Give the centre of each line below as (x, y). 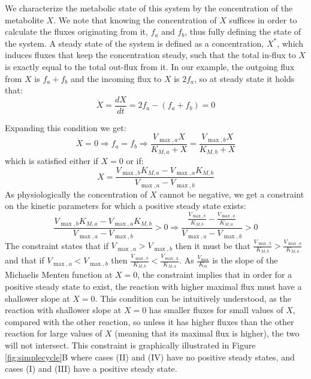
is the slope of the (245, 260)
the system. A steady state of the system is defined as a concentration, (135, 43)
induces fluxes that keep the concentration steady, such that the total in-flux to (150, 55)
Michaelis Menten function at (59, 275)
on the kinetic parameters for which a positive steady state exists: (126, 206)
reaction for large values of (54, 333)
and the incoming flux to (116, 78)
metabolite (24, 19)
